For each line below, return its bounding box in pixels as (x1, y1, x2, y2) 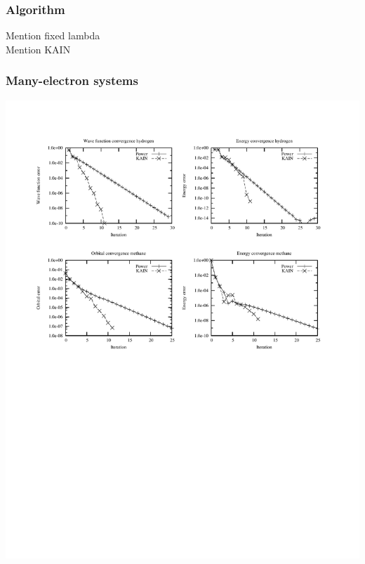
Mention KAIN (6, 41, 71, 56)
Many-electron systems (6, 72, 138, 89)
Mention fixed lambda (6, 28, 100, 43)
